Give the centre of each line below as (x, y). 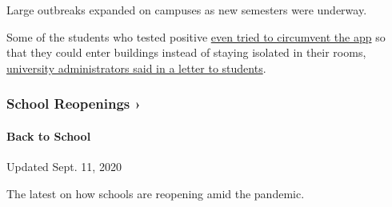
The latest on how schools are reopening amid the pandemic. (156, 193)
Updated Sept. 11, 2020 (64, 167)
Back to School (49, 135)
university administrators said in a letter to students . (136, 68)
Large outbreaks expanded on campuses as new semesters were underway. (187, 10)
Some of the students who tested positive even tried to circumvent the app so (196, 36)
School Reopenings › (74, 103)
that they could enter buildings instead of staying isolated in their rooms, (186, 52)
